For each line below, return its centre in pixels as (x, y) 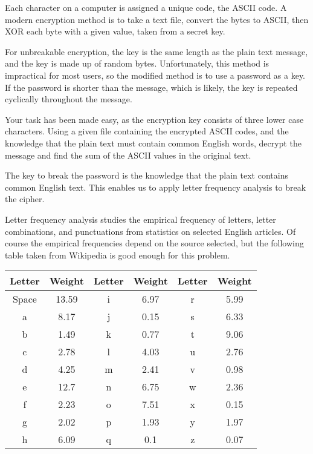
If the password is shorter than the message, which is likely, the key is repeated (151, 87)
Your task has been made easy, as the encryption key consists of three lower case (154, 119)
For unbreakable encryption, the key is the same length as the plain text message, (156, 51)
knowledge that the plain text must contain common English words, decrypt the (153, 143)
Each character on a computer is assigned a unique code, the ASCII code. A (146, 7)
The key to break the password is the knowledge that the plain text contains (147, 175)
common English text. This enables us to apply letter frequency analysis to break (156, 187)
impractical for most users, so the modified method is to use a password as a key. (155, 75)
